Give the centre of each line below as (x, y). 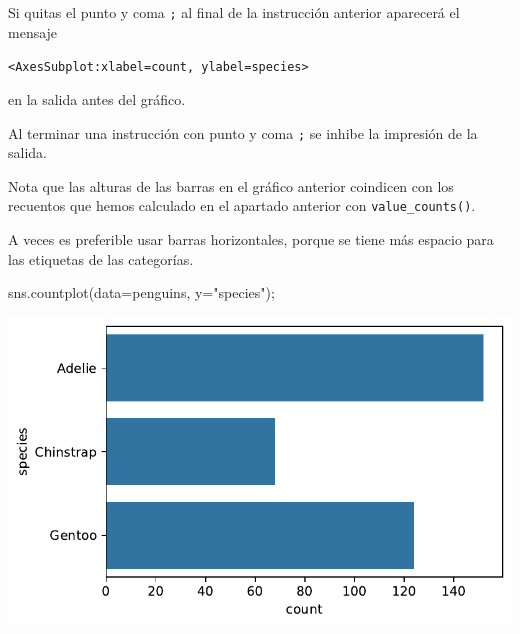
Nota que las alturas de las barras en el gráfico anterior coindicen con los (231, 185)
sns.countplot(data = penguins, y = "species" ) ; (141, 292)
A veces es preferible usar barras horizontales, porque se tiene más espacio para (251, 239)
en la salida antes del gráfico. (97, 98)
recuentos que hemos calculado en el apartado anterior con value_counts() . (242, 205)
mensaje (33, 31)
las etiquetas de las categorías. (101, 258)
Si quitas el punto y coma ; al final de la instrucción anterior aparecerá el (234, 12)
